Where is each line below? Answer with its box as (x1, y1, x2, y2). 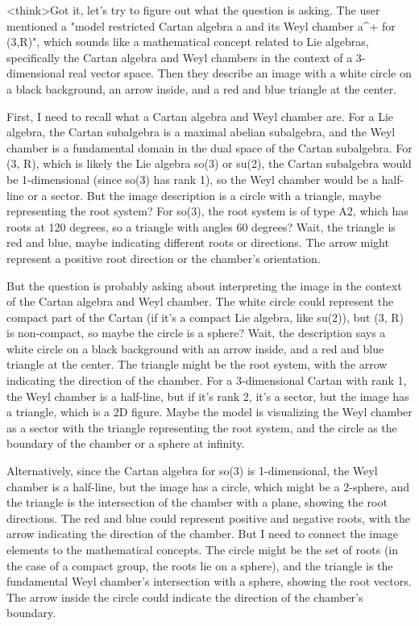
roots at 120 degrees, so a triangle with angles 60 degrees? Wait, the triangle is (6, 218, 396, 235)
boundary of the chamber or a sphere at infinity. (6, 435, 245, 452)
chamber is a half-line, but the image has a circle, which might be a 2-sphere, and (6, 478, 410, 495)
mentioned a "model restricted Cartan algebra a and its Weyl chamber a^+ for (6, 17, 396, 34)
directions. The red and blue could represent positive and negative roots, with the (6, 509, 411, 526)
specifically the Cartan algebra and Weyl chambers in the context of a (6, 48, 353, 65)
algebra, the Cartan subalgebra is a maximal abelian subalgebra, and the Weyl (6, 123, 396, 140)
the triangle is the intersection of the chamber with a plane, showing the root (6, 494, 388, 511)
